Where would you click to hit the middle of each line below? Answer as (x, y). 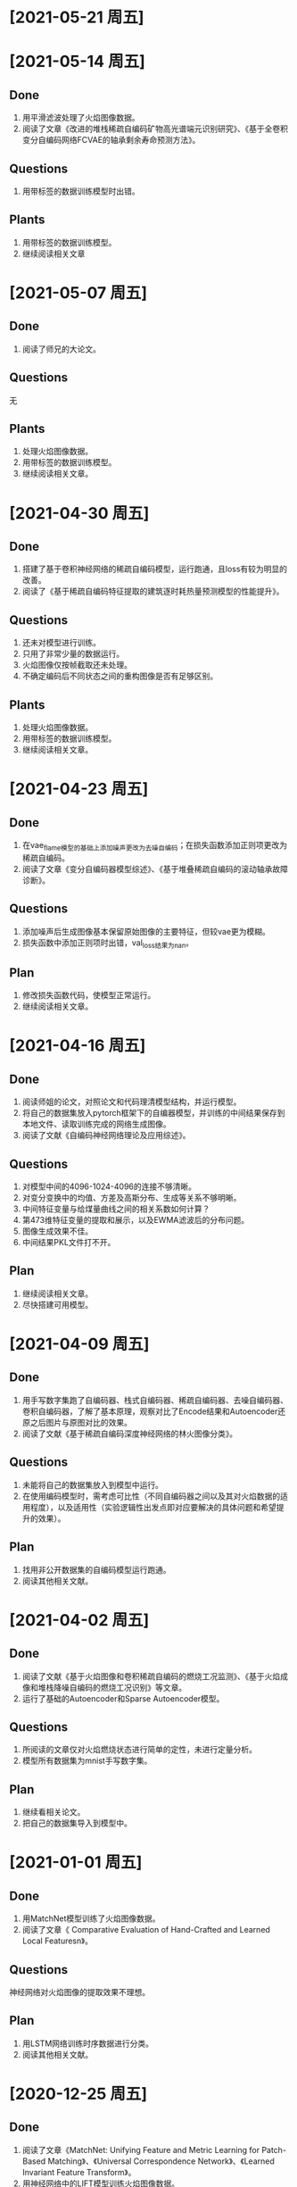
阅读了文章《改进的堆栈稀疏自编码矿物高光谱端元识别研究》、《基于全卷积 (155, 129)
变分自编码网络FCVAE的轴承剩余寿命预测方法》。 (111, 140)
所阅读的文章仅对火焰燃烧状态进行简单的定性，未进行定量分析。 (139, 1750)
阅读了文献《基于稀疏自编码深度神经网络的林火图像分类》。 (130, 1434)
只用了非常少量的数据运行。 (73, 654)
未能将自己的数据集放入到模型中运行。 (92, 1484)
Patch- (274, 2150)
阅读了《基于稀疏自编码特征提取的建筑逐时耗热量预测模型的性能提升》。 (153, 591)
